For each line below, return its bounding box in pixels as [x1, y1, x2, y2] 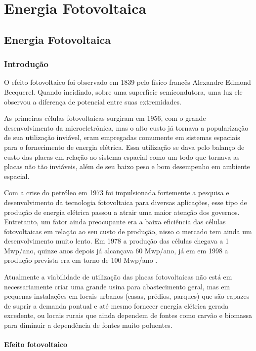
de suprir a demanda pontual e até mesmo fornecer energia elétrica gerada [4, 300, 229, 311]
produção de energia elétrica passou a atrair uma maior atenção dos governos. [4, 207, 240, 217]
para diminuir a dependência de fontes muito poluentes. [4, 320, 172, 330]
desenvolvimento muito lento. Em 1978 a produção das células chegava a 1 [4, 236, 229, 246]
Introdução [4, 58, 48, 70]
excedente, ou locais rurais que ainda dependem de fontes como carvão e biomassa [4, 310, 253, 320]
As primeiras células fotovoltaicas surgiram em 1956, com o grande [4, 113, 206, 123]
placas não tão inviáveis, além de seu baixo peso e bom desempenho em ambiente [4, 161, 250, 172]
